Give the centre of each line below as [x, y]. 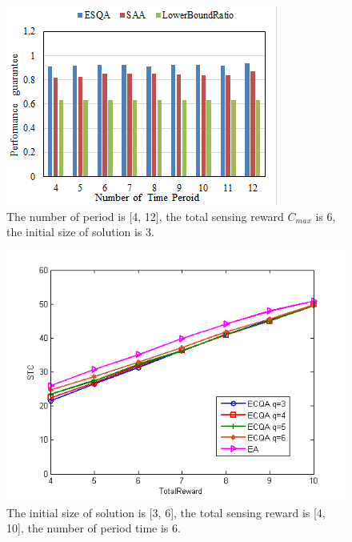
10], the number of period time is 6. [94, 528]
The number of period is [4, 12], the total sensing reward [145, 216]
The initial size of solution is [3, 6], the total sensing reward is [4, [166, 512]
